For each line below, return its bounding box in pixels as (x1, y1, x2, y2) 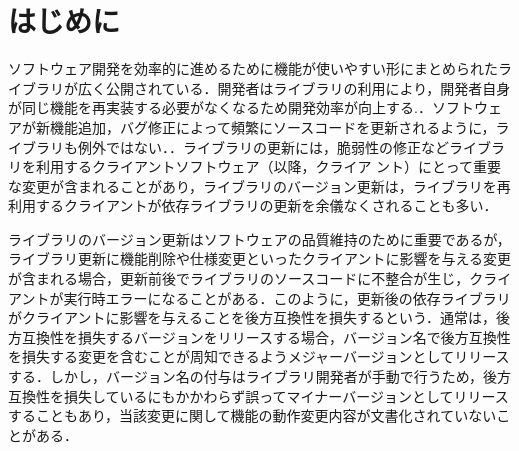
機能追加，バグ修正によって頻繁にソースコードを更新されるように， (49, 116, 496, 137)
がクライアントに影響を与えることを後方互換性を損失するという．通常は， (8, 307, 496, 328)
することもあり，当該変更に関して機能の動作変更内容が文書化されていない (8, 405, 497, 426)
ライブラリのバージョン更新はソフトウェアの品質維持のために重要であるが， (8, 228, 511, 249)
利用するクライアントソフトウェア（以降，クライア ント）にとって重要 (35, 156, 501, 177)
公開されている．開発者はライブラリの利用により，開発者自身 (105, 77, 511, 98)
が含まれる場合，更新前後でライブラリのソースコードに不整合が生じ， (8, 268, 470, 289)
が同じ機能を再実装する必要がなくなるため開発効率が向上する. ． (8, 97, 432, 118)
